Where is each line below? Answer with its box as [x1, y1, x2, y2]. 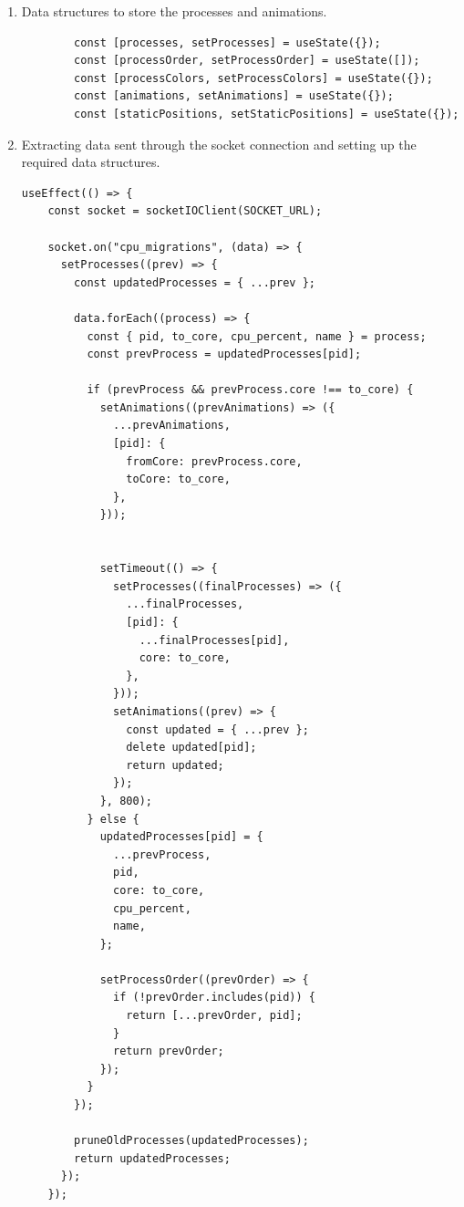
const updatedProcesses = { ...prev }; [74, 276, 315, 289]
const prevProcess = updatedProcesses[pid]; [87, 348, 362, 361]
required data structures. [21, 152, 160, 172]
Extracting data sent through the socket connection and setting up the [21, 134, 417, 153]
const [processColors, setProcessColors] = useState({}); [74, 71, 433, 85]
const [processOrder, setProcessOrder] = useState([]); [74, 54, 420, 68]
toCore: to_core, [126, 473, 231, 486]
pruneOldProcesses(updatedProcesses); [74, 1134, 309, 1148]
